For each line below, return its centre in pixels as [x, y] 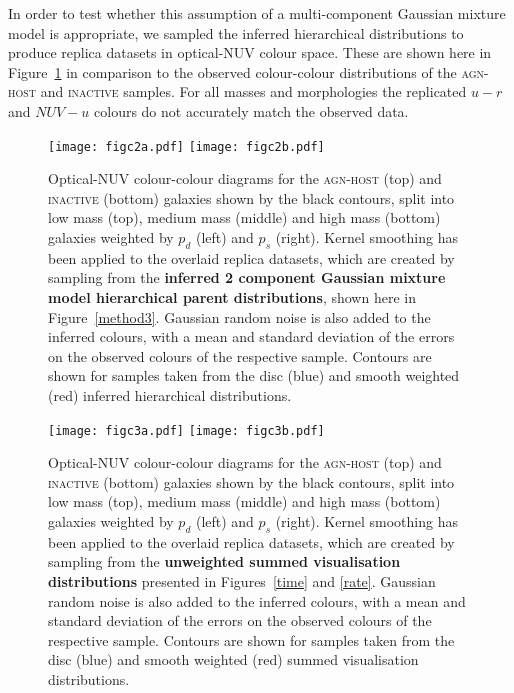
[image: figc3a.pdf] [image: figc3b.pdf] [186, 430]
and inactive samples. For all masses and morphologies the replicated [253, 91]
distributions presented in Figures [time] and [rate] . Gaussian [242, 580]
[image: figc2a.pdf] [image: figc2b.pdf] [186, 146]
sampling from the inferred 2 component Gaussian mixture [247, 277]
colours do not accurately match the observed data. [251, 110]
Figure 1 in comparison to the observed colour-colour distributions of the [232, 71]
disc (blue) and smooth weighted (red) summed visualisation [233, 659]
